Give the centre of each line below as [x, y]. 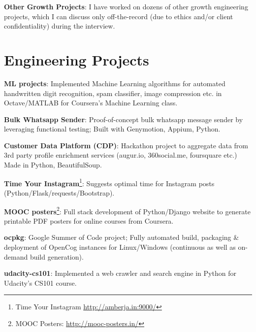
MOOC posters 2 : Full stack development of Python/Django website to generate [127, 210]
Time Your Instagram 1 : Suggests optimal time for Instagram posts [109, 182]
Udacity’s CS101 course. [40, 282]
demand [16, 256]
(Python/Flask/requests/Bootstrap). [59, 192]
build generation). [57, 256]
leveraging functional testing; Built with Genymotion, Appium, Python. [112, 129]
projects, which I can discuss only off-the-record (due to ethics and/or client [119, 16]
